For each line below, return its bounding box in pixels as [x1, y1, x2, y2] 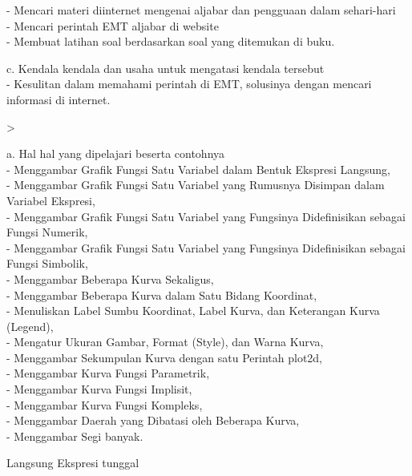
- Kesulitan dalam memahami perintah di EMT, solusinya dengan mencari [6, 75, 372, 92]
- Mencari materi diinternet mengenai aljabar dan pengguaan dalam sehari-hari [6, 2, 396, 18]
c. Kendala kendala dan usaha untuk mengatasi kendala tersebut [6, 59, 325, 76]
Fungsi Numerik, [6, 224, 88, 240]
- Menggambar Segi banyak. [6, 427, 143, 444]
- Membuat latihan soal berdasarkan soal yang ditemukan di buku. [6, 33, 335, 50]
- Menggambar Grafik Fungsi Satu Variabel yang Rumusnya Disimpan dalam [6, 176, 385, 193]
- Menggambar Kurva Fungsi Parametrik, [6, 365, 210, 381]
